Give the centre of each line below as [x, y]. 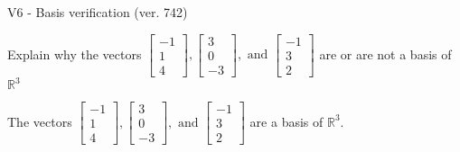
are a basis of [286, 121]
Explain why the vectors [75, 54]
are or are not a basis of [385, 54]
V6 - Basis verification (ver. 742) [98, 12]
